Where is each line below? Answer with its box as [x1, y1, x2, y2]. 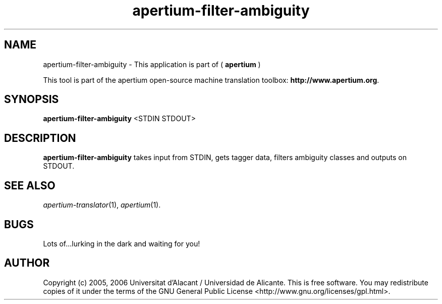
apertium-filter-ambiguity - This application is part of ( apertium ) [43, 60, 261, 69]
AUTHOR [4, 257, 50, 270]
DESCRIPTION [4, 131, 76, 144]
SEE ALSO [4, 179, 56, 192]
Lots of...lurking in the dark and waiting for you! [43, 239, 200, 248]
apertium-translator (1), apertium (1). [43, 200, 161, 210]
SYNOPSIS [4, 93, 59, 106]
